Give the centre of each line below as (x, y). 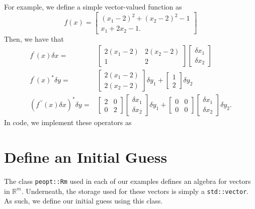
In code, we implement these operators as (68, 122)
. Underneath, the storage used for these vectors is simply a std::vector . (135, 191)
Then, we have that (34, 38)
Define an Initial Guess (86, 157)
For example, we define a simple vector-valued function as (93, 7)
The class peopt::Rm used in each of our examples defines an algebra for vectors (127, 181)
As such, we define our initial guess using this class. (83, 201)
